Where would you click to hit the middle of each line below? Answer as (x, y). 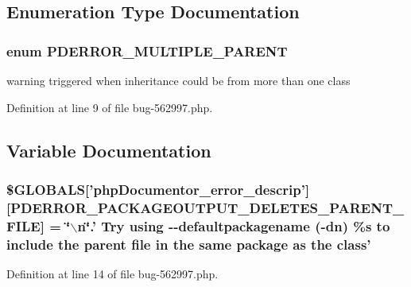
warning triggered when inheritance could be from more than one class (178, 80)
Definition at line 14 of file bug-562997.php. (112, 273)
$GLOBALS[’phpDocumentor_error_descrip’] (158, 189)
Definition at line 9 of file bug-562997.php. (110, 107)
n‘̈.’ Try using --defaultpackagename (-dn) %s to (234, 225)
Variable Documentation (109, 150)
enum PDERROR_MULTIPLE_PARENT (147, 50)
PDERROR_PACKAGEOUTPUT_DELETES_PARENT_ (207, 207)
